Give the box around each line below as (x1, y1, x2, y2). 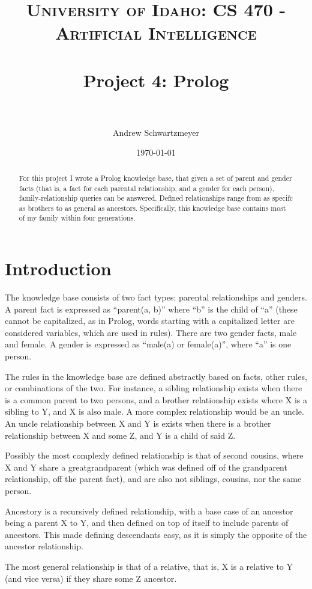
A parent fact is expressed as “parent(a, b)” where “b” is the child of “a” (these (5, 302, 298, 315)
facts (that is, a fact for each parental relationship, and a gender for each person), (19, 183, 275, 193)
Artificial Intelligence (55, 20, 257, 45)
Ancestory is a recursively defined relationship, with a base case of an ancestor (5, 504, 293, 517)
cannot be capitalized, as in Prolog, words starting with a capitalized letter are (5, 314, 295, 327)
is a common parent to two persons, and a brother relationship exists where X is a (5, 393, 307, 406)
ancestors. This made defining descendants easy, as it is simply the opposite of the (5, 528, 307, 540)
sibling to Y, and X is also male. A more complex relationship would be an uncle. (5, 405, 304, 418)
